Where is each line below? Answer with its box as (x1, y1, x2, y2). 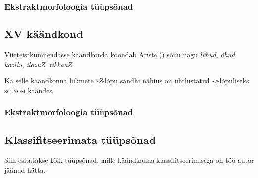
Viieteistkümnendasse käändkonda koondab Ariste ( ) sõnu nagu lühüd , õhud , (4, 49, 237, 60)
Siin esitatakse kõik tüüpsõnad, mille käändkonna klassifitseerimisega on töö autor (4, 155, 254, 165)
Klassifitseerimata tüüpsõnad (4, 132, 156, 147)
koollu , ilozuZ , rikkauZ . (4, 59, 74, 69)
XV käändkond (4, 26, 83, 41)
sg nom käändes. (4, 85, 54, 95)
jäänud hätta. (4, 165, 46, 175)
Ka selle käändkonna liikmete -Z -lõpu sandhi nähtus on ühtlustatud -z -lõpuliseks (4, 75, 249, 86)
